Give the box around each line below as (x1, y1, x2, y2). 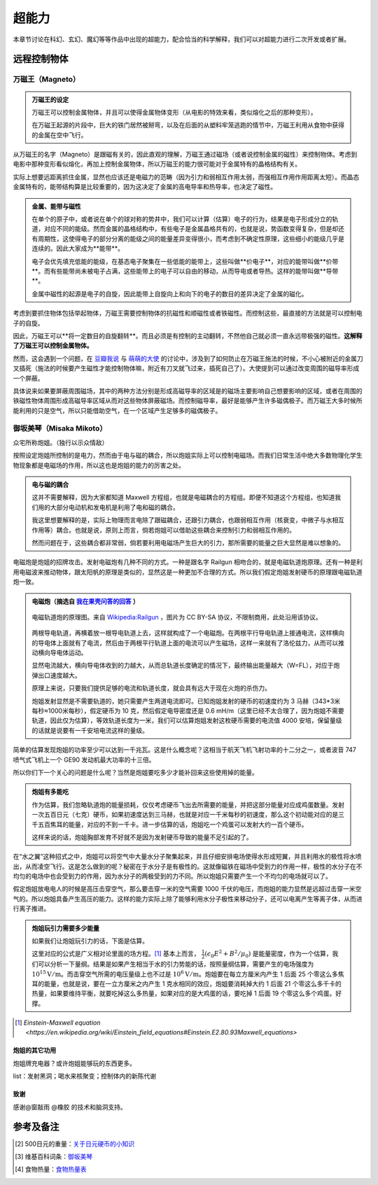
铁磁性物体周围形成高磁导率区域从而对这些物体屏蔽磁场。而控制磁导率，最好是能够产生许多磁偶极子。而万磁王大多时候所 (13, 396, 363, 405)
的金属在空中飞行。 (31, 130, 87, 139)
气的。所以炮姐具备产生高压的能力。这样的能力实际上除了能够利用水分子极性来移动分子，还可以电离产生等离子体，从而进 (13, 895, 363, 903)
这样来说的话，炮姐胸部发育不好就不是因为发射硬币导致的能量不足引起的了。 (31, 833, 253, 841)
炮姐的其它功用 (13, 1046, 56, 1055)
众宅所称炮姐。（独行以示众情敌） (13, 438, 108, 447)
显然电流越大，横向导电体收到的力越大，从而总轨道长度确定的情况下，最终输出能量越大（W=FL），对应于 (31, 661, 334, 670)
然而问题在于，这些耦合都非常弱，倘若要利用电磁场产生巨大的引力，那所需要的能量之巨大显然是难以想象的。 (31, 538, 344, 547)
